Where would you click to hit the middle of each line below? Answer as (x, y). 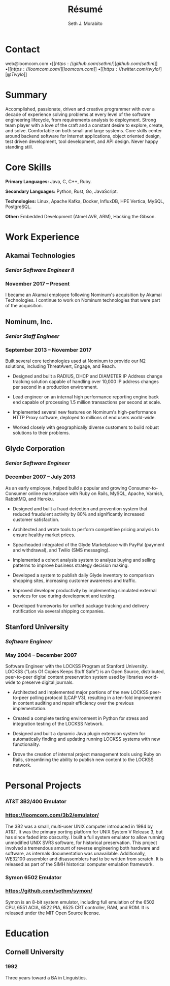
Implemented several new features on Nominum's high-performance (84, 412)
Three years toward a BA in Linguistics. (46, 977)
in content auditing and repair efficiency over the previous (73, 703)
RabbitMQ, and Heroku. (30, 499)
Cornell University (35, 952)
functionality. (26, 744)
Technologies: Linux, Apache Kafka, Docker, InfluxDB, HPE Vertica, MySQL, (85, 201)
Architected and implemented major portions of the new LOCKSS (80, 692)
